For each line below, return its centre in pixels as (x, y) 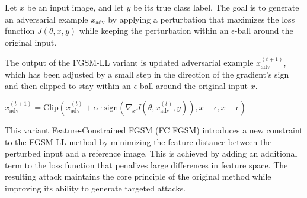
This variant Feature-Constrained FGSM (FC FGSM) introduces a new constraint (154, 130)
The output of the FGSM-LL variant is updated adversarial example (129, 63)
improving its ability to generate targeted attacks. (95, 188)
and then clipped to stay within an (68, 86)
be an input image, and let (75, 7)
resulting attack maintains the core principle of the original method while (138, 176)
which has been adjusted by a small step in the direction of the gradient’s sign (147, 74)
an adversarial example (47, 19)
